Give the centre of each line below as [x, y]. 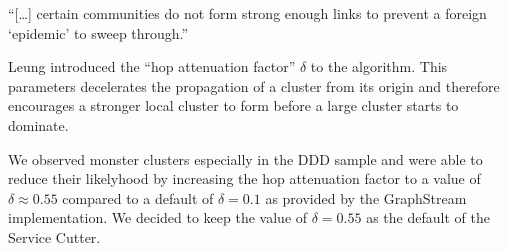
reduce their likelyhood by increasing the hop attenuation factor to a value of [244, 178]
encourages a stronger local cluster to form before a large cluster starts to [233, 105]
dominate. [38, 124]
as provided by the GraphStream [366, 197]
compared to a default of [138, 197]
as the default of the [428, 217]
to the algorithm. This [379, 66]
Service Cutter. [54, 236]
